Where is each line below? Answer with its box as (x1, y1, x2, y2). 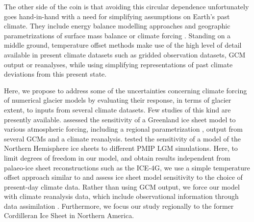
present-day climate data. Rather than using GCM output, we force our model (4, 181, 240, 192)
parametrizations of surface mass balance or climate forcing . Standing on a (4, 30, 231, 40)
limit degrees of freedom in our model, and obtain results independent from (4, 152, 230, 163)
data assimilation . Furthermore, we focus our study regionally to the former (4, 200, 234, 211)
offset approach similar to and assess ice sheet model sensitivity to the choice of (4, 172, 243, 182)
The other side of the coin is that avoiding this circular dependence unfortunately (4, 1, 249, 11)
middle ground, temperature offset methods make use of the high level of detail (4, 40, 242, 50)
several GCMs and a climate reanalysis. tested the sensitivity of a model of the (4, 133, 241, 143)
